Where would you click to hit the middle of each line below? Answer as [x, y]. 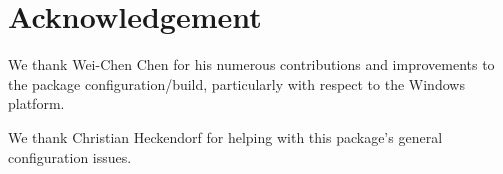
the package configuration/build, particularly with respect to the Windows [236, 83]
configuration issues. [70, 156]
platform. [36, 103]
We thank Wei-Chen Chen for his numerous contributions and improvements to [251, 64]
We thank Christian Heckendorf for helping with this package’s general [225, 136]
